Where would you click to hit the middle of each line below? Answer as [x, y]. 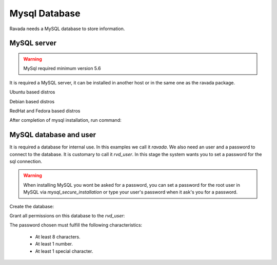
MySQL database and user [53, 135]
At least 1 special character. [64, 251]
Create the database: [32, 206]
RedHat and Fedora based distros [45, 111]
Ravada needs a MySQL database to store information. [67, 29]
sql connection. [26, 161]
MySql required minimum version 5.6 [62, 69]
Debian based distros [32, 101]
